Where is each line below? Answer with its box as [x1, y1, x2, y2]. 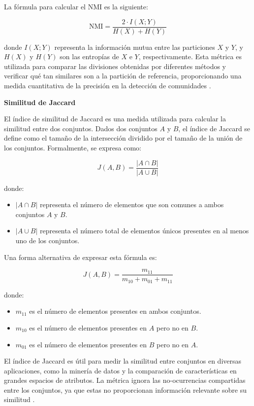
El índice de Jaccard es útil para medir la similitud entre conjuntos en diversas [4, 356, 242, 366]
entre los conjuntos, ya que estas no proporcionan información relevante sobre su [4, 384, 247, 395]
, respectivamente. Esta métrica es [138, 51, 242, 62]
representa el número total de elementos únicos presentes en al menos [39, 225, 249, 236]
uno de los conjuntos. [15, 235, 80, 246]
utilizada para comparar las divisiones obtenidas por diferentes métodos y [4, 61, 226, 71]
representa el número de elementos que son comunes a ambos [39, 199, 224, 210]
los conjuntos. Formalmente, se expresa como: [4, 143, 141, 152]
